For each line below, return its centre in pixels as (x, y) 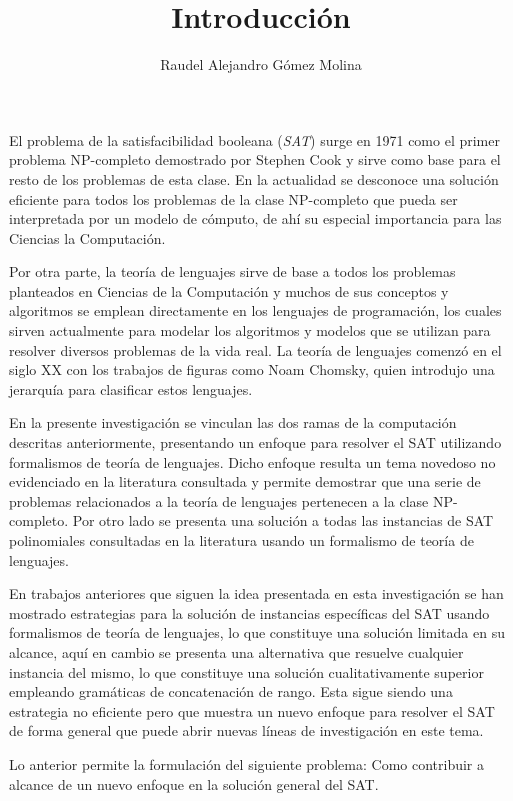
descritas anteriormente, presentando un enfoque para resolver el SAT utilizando (255, 442)
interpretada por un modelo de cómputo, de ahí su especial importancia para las (255, 218)
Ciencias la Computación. (87, 237)
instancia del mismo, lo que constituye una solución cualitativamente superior (246, 671)
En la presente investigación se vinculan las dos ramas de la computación (233, 422)
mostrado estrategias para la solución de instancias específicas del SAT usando (249, 612)
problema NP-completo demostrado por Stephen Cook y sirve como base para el (255, 159)
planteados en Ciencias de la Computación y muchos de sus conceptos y (229, 290)
